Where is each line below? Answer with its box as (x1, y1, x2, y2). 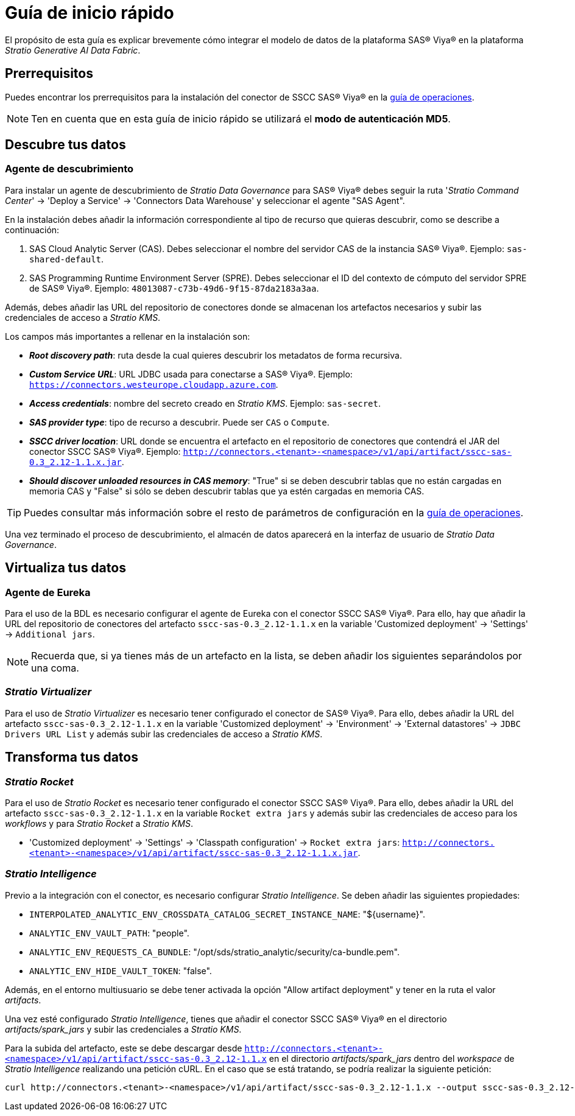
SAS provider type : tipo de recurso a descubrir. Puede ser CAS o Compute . (29, 416, 330, 427)
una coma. (31, 662, 79, 675)
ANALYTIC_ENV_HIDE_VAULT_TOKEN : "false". (29, 965, 212, 976)
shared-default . (29, 253, 104, 264)
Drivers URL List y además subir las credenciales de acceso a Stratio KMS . (5, 728, 323, 739)
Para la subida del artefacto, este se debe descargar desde (5, 1042, 242, 1053)
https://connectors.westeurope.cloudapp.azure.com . (29, 379, 278, 390)
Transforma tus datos (5, 749, 138, 765)
